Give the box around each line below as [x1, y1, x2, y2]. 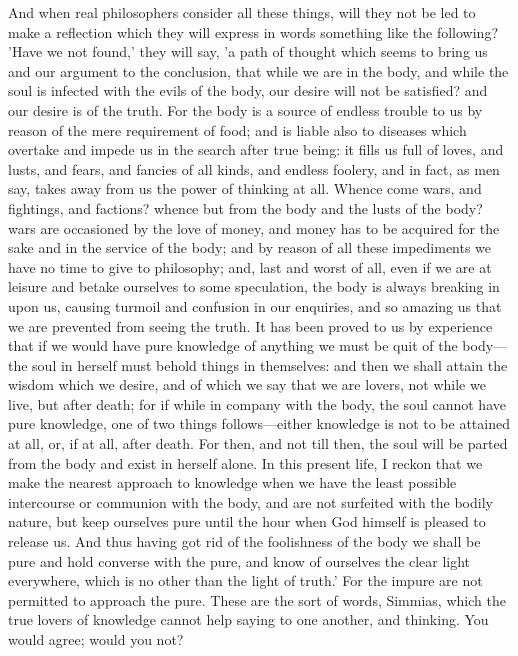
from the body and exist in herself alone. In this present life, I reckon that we [8, 452, 483, 473]
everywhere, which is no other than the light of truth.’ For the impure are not [8, 570, 483, 591]
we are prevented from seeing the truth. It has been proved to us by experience [8, 315, 493, 336]
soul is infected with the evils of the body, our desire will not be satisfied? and [8, 80, 488, 101]
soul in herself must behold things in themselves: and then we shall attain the [32, 354, 508, 375]
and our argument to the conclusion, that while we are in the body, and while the [8, 60, 509, 81]
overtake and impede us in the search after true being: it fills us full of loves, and [8, 139, 504, 160]
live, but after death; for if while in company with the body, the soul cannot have [8, 393, 506, 414]
